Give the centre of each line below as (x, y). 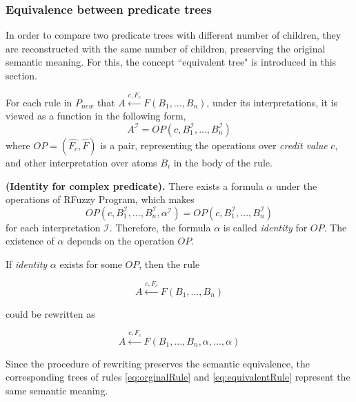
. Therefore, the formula (160, 227)
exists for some (91, 264)
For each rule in (39, 102)
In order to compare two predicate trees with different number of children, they (174, 35)
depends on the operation (121, 241)
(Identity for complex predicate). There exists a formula (135, 185)
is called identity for (265, 227)
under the (296, 185)
